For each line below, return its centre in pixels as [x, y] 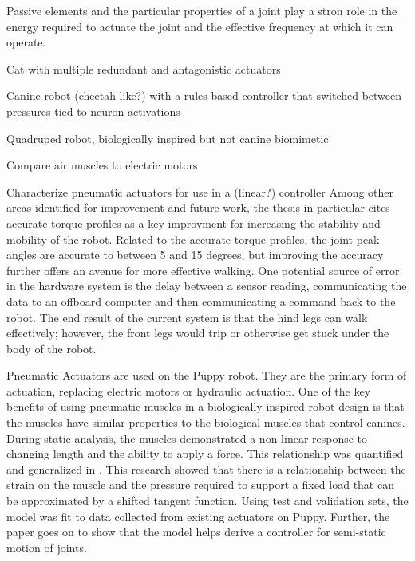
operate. [26, 42]
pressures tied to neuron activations [93, 111]
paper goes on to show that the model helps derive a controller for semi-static [196, 532]
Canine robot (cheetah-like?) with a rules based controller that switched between [204, 95]
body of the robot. [51, 348]
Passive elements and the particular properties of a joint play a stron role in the [202, 10]
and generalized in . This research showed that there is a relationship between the [206, 469]
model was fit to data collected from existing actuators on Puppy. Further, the [198, 516]
